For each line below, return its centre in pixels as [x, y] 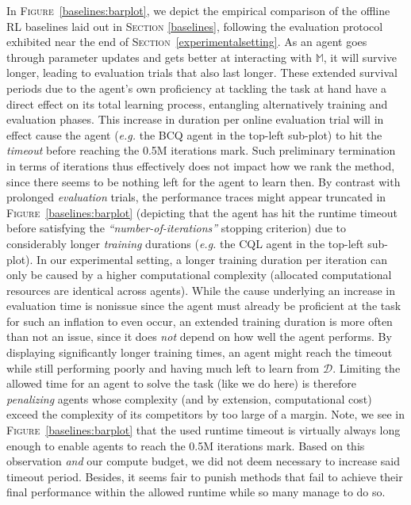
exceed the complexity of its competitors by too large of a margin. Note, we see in [205, 414]
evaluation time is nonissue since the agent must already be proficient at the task [204, 306]
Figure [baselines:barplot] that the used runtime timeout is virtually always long [204, 430]
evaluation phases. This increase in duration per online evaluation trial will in [195, 119]
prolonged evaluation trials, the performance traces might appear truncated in [196, 197]
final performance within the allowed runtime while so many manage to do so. [196, 492]
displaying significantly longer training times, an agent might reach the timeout [200, 352]
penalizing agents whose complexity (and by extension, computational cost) [189, 398]
